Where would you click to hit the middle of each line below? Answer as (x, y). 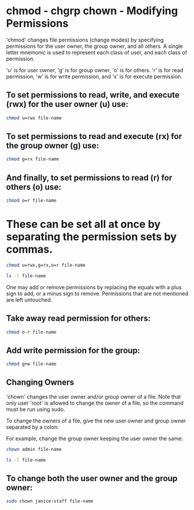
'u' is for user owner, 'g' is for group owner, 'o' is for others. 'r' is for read (95, 70)
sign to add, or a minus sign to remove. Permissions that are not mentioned (97, 293)
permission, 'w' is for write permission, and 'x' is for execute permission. (94, 76)
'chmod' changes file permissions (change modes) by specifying (85, 40)
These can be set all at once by (83, 225)
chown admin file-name (34, 449)
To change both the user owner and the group (92, 478)
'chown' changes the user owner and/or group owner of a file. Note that (93, 396)
